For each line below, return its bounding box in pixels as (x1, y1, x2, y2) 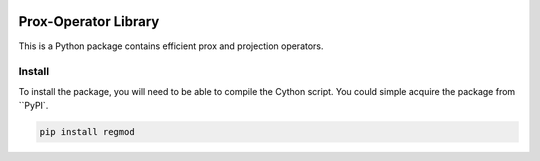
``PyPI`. (18, 100, 49, 112)
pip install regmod (39, 126, 135, 138)
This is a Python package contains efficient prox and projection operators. (18, 40, 324, 52)
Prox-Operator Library (18, 13, 160, 30)
